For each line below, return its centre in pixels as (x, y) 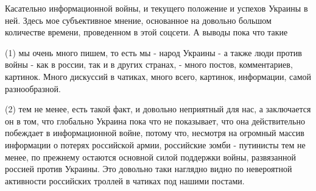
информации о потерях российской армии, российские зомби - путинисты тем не (155, 144)
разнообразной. (33, 88)
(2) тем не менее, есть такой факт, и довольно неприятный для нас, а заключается (158, 109)
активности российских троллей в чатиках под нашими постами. (125, 180)
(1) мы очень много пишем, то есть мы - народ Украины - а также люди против (153, 52)
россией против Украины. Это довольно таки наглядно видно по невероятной (149, 169)
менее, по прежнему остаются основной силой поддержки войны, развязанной (150, 157)
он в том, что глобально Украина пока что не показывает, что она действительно (155, 121)
